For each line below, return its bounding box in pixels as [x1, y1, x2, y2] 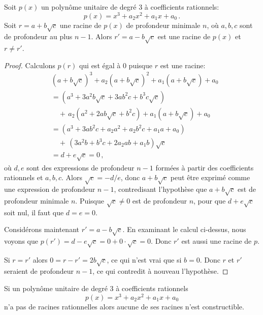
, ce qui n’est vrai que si [107, 254, 182, 265]
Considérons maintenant [4, 224, 79, 235]
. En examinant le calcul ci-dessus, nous [122, 224, 246, 235]
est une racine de [157, 31, 211, 42]
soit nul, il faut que [4, 207, 64, 217]
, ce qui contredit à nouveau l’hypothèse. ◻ [92, 266, 228, 276]
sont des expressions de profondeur [26, 162, 135, 173]
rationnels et [4, 172, 43, 183]
